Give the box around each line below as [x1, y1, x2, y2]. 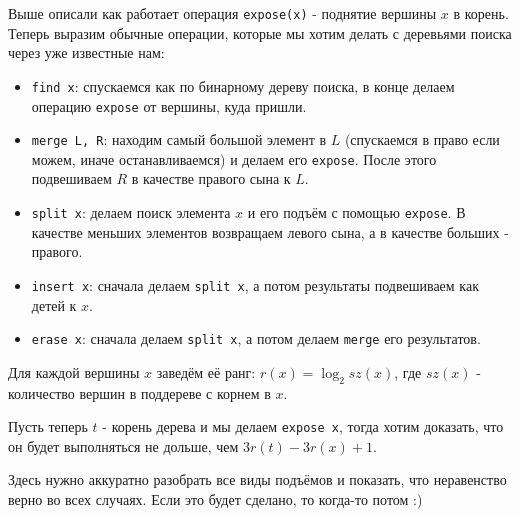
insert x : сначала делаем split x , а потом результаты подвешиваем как [31, 274, 479, 295]
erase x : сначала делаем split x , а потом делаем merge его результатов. [31, 328, 481, 349]
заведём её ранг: [156, 361, 256, 382]
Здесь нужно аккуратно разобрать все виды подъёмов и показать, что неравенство [8, 469, 507, 490]
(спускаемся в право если [344, 129, 500, 150]
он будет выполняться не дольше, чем [8, 435, 239, 456]
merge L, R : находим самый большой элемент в [31, 129, 327, 150]
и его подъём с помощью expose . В [247, 202, 466, 223]
